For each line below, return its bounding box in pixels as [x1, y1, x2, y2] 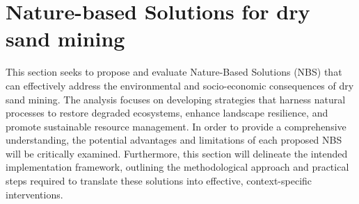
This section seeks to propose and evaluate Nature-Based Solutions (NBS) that [6, 65, 342, 79]
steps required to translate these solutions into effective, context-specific [6, 173, 312, 188]
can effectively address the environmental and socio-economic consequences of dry [6, 78, 354, 92]
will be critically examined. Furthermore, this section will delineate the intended [6, 146, 348, 160]
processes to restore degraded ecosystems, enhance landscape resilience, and [6, 105, 328, 120]
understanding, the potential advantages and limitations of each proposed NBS [6, 133, 342, 147]
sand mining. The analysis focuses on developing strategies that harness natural [6, 92, 346, 106]
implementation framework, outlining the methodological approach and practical [6, 160, 349, 174]
